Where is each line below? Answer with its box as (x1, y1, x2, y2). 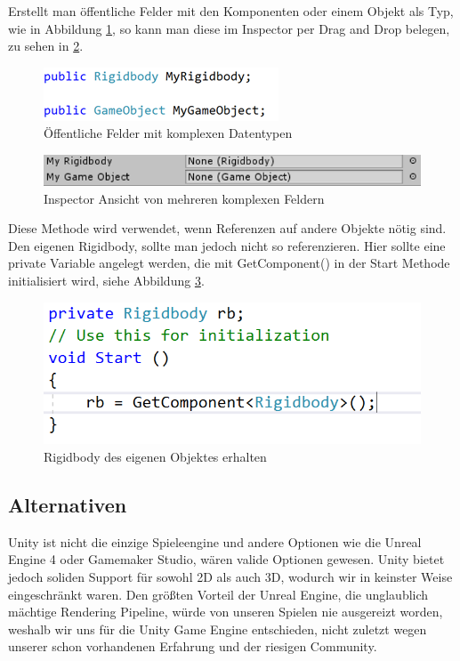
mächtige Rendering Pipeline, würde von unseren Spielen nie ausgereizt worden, (8, 602, 443, 621)
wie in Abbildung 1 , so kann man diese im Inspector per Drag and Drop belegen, (8, 19, 450, 37)
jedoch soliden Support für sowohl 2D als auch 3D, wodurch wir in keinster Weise (8, 567, 453, 585)
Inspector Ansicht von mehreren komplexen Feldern (44, 189, 325, 207)
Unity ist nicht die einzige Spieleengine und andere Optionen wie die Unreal (8, 532, 422, 551)
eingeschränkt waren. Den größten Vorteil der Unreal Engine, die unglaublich (8, 584, 429, 603)
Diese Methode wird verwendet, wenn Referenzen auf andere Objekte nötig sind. (8, 219, 447, 238)
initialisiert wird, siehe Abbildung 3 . (8, 270, 205, 289)
